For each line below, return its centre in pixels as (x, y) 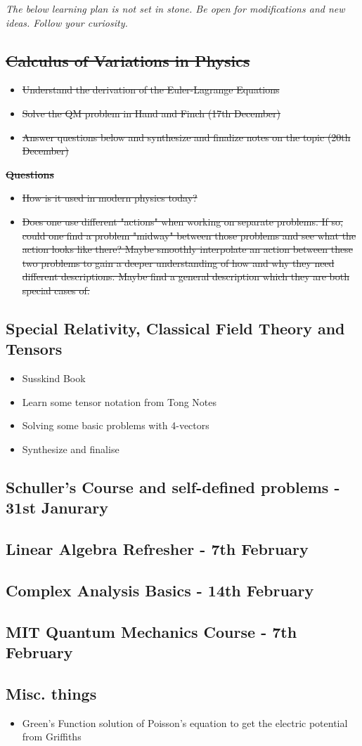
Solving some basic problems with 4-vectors (116, 425)
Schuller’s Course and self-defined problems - (173, 486)
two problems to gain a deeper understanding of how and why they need (178, 262)
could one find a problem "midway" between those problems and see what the (189, 235)
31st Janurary (57, 508)
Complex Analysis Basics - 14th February (160, 590)
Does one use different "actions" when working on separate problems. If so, (182, 221)
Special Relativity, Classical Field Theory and (175, 328)
